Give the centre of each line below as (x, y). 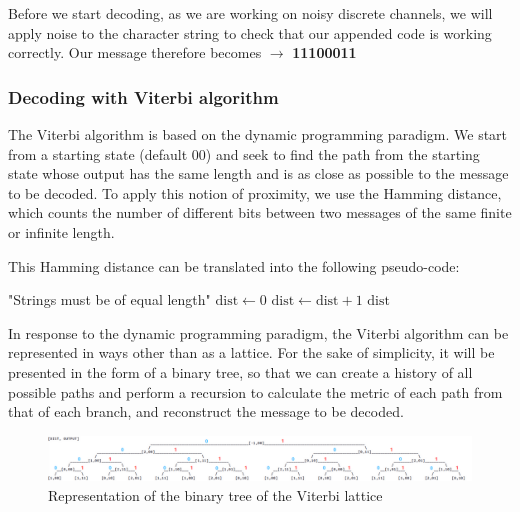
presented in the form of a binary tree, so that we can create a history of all (240, 371)
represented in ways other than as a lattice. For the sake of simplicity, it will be (251, 352)
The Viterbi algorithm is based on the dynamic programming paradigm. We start (258, 134)
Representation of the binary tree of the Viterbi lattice (215, 494)
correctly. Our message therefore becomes (135, 52)
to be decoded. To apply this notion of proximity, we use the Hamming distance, (255, 192)
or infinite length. (61, 231)
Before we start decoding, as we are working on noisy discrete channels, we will (250, 13)
